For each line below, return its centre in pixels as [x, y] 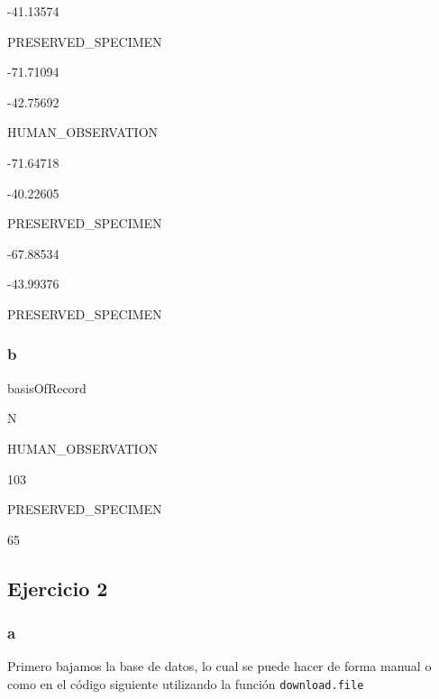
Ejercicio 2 [58, 588]
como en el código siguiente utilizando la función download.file [186, 683]
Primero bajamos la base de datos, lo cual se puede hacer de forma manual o [219, 666]
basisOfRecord [47, 387]
